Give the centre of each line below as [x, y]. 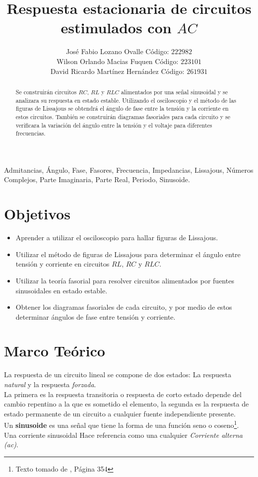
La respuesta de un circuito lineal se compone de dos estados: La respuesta [118, 375]
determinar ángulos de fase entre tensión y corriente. [96, 316]
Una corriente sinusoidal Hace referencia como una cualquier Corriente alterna [123, 435]
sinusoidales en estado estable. [62, 290]
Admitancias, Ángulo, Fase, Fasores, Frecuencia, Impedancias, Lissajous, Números [129, 170]
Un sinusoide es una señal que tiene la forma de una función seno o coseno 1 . [122, 424]
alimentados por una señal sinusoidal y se [174, 92]
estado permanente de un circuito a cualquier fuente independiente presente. [120, 413]
